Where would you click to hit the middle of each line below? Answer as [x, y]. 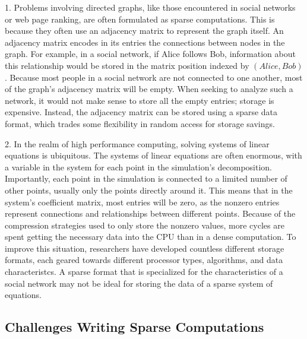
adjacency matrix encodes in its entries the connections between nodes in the [145, 42]
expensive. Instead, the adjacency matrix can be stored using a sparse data [141, 112]
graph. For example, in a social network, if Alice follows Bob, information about [150, 54]
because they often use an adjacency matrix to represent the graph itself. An [144, 31]
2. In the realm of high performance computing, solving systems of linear [137, 143]
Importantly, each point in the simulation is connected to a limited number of [146, 178]
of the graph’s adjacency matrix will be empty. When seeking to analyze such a [149, 89]
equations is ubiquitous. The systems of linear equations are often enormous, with [153, 155]
